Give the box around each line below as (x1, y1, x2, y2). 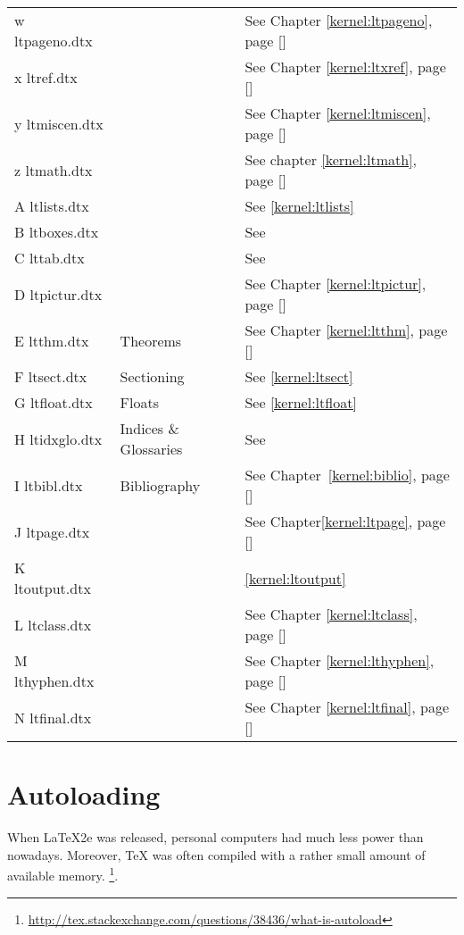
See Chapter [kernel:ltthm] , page (244, 320, 448, 340)
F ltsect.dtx (14, 366, 87, 387)
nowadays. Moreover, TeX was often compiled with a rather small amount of (7, 845, 426, 864)
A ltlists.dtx (14, 196, 89, 216)
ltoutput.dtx (14, 578, 91, 598)
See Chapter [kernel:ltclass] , (244, 604, 418, 624)
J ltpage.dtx (14, 521, 90, 542)
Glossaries (120, 438, 183, 459)
